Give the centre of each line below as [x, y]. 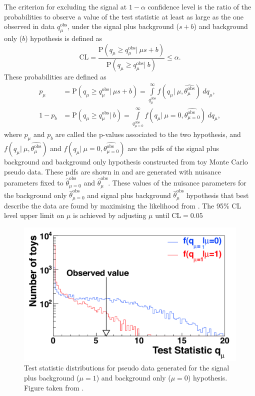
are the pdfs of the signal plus [173, 148]
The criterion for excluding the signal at [65, 6]
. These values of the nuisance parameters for [177, 183]
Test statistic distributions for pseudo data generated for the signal [127, 368]
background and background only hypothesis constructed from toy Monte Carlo [126, 162]
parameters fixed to [34, 183]
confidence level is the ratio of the [199, 6]
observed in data [29, 26]
